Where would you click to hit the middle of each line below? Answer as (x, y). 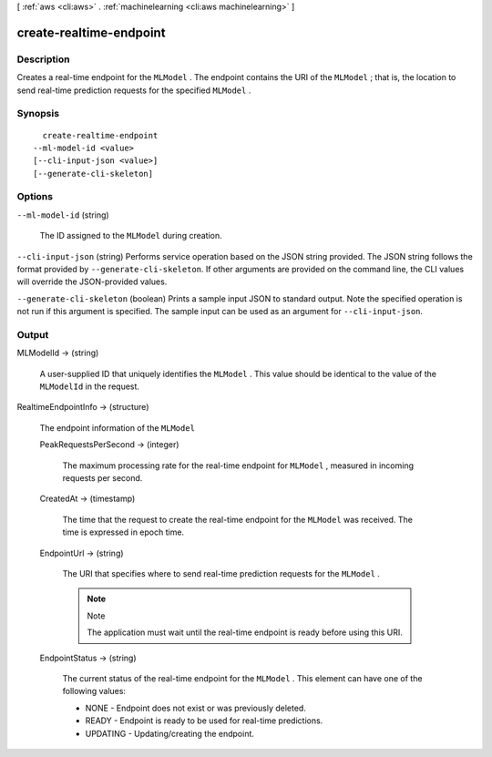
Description (43, 59)
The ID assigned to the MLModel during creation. (131, 236)
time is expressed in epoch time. (123, 532)
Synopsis (38, 114)
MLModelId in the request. (90, 386)
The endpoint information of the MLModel (118, 427)
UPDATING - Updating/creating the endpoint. (170, 733)
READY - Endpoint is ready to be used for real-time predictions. (204, 721)
